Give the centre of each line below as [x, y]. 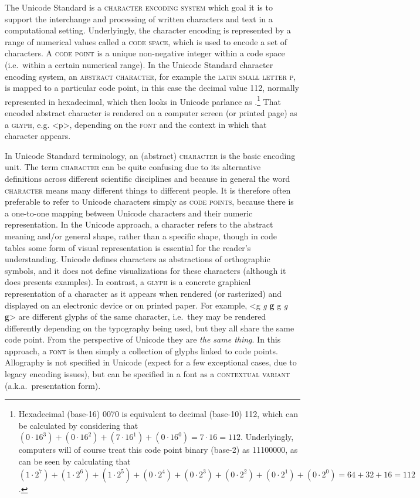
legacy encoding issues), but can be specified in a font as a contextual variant [148, 374]
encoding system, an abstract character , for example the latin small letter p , [150, 76]
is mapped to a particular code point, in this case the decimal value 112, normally [152, 88]
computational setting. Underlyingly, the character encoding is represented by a [148, 30]
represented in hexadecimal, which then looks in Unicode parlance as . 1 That [143, 100]
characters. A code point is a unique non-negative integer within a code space [145, 53]
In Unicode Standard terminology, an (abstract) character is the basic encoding [150, 155]
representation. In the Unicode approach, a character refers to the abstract [139, 224]
